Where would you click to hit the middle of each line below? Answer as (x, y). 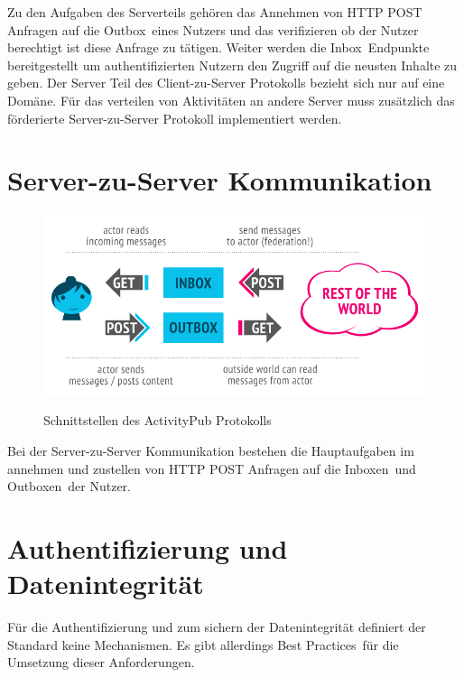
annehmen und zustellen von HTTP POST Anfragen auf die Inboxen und (212, 468)
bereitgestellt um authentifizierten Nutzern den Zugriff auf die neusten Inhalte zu (232, 65)
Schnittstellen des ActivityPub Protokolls (158, 420)
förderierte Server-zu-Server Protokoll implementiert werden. (175, 118)
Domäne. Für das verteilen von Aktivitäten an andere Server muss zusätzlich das (231, 100)
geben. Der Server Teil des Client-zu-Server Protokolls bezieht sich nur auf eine (226, 83)
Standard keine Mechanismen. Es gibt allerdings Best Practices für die (203, 644)
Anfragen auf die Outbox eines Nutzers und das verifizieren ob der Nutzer (213, 29)
